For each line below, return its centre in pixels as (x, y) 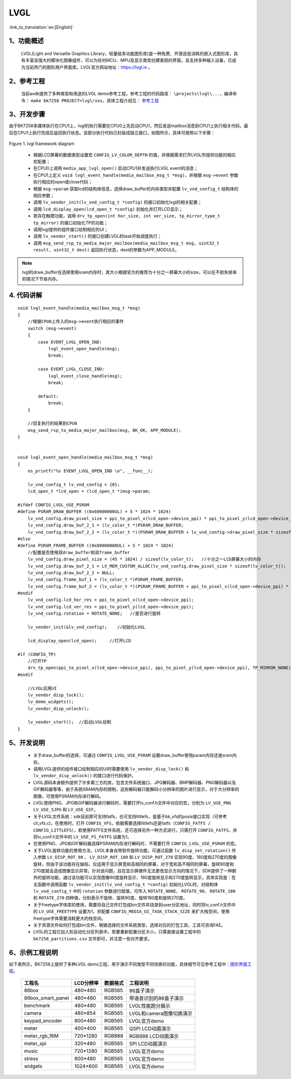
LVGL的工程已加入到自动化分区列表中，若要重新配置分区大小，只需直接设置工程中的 (117, 932)
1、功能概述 (26, 41)
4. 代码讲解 (25, 295)
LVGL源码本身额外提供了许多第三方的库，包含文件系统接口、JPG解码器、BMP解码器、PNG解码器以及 (135, 782)
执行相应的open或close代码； (63, 182)
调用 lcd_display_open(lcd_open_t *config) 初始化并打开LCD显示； (108, 209)
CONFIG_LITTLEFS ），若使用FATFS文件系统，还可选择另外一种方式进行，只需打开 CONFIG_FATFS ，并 (135, 830)
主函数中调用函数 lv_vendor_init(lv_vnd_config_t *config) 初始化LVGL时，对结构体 (126, 884)
